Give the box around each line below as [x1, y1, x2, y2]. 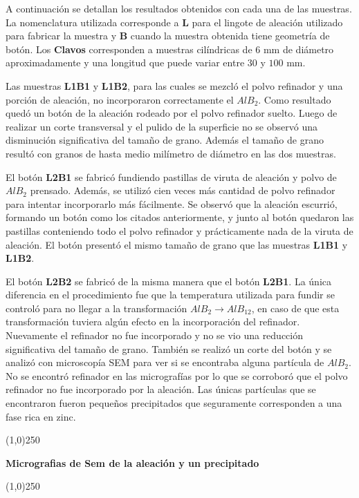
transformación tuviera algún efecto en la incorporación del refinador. [6, 314, 300, 329]
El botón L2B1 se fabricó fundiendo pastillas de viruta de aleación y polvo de [6, 169, 337, 184]
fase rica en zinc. [6, 409, 76, 423]
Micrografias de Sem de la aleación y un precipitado [6, 455, 259, 470]
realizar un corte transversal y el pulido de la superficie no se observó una [6, 119, 317, 133]
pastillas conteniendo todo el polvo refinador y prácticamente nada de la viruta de [6, 223, 353, 238]
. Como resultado [258, 92, 331, 106]
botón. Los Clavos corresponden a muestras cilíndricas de [6, 41, 252, 56]
